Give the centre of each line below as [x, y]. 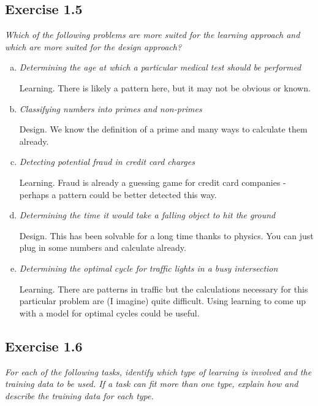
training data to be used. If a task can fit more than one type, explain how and [152, 384]
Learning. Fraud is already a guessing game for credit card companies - [153, 182]
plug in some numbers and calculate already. [103, 247]
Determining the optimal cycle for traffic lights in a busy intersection [149, 268]
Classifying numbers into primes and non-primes [111, 108]
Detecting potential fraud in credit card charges [107, 162]
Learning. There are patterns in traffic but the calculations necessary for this [164, 289]
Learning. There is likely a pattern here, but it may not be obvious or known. [165, 87]
